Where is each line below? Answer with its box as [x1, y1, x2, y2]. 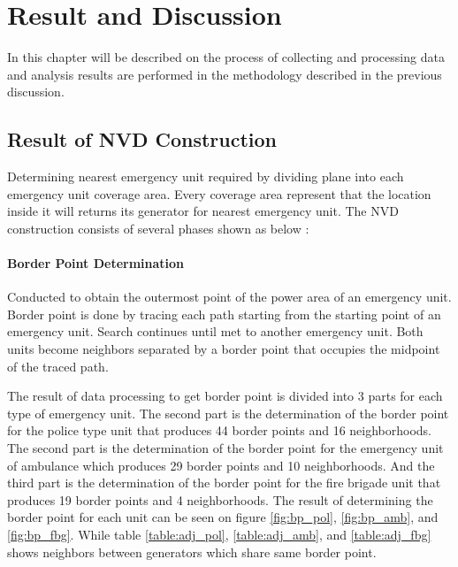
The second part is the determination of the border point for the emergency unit [7, 439, 444, 457]
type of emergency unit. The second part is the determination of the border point [7, 403, 449, 422]
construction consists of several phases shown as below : [7, 218, 309, 237]
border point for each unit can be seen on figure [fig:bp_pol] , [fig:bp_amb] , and [7, 508, 439, 526]
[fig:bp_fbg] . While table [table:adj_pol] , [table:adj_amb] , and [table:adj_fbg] [7, 525, 431, 543]
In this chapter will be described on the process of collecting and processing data [7, 48, 445, 66]
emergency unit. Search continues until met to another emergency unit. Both [7, 322, 424, 341]
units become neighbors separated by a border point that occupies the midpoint [7, 340, 440, 358]
